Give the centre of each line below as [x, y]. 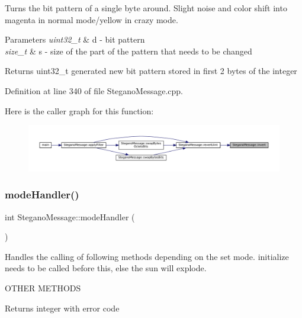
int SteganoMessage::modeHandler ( [70, 216]
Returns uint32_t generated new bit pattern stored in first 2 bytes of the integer [151, 71]
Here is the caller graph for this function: [79, 110]
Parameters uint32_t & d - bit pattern [75, 39]
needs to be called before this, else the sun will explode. [106, 268]
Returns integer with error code [62, 308]
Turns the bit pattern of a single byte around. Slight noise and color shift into [146, 8]
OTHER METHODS [43, 288]
